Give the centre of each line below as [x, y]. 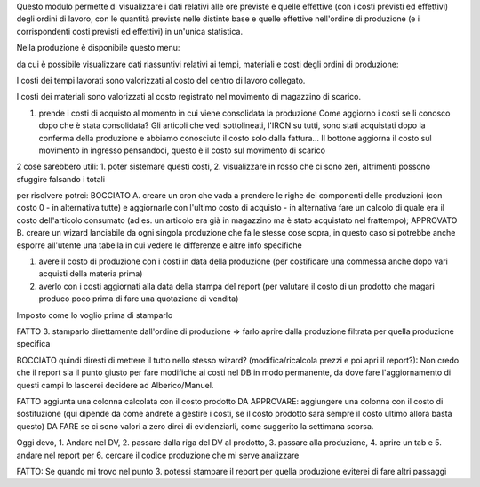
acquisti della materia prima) [91, 274]
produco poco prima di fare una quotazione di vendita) [139, 299]
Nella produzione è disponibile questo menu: [98, 48]
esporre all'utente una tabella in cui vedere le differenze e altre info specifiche [159, 245]
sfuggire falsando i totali [61, 179]
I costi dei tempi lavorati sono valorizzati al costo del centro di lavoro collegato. [161, 80]
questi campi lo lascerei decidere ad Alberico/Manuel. [115, 385]
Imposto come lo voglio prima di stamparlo [95, 315]
